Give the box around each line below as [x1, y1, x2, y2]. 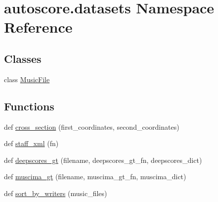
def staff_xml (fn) [4, 138, 59, 149]
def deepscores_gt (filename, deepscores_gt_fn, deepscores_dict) [4, 154, 202, 165]
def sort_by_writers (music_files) [4, 188, 107, 198]
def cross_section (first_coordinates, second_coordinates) [4, 121, 179, 132]
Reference [4, 17, 73, 37]
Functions [4, 98, 54, 113]
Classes [4, 50, 42, 66]
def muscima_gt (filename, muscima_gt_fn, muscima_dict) [4, 171, 186, 182]
